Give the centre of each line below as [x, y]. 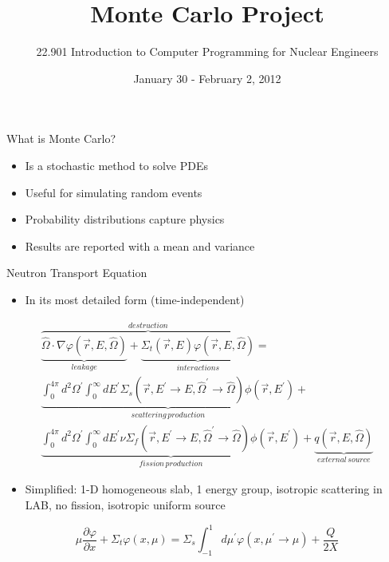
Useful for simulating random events [114, 192]
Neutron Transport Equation [77, 273]
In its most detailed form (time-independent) [135, 299]
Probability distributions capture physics [125, 219]
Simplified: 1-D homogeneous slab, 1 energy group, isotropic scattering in [204, 489]
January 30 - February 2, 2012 [207, 78]
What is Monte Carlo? [61, 139]
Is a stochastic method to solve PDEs [117, 165]
